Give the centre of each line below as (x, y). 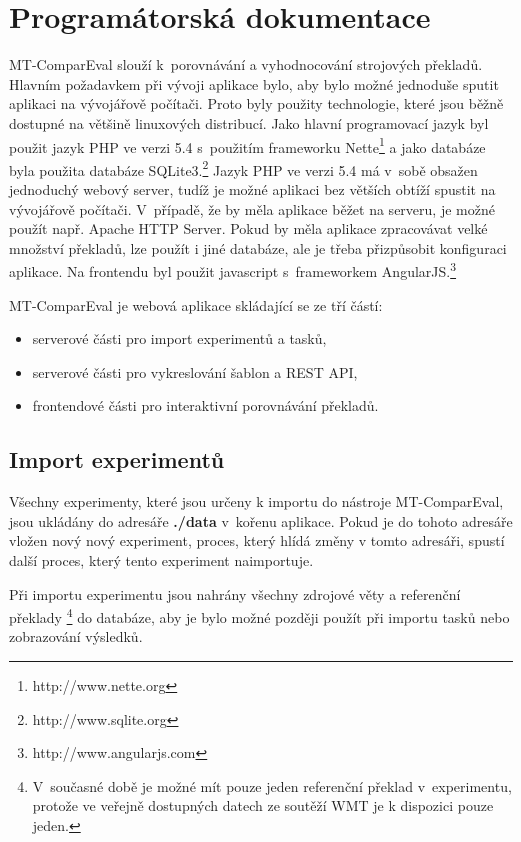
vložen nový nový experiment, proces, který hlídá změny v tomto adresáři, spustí (257, 540)
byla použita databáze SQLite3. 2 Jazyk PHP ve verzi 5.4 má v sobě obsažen (243, 168)
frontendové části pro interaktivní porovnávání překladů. (205, 405)
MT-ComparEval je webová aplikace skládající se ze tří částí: (196, 304)
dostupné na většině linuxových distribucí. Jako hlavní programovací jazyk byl (249, 122)
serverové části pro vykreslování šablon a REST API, (195, 371)
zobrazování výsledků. (76, 636)
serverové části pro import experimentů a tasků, (179, 338)
